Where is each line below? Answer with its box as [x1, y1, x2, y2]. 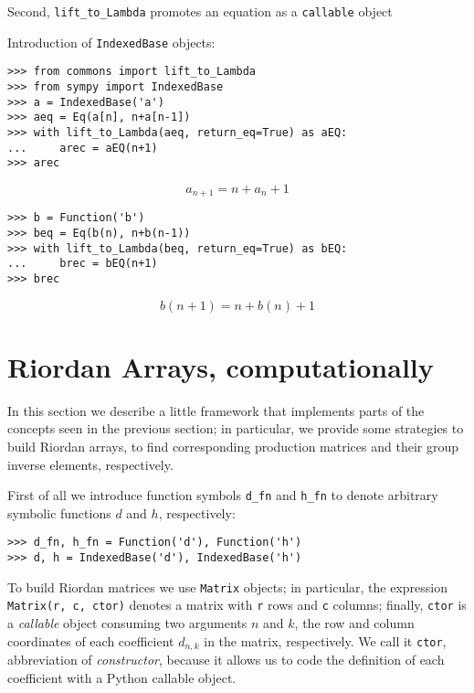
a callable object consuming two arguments [7, 613, 248, 633]
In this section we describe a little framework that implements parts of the [7, 400, 425, 420]
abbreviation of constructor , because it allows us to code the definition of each [7, 650, 445, 669]
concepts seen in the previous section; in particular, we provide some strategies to [7, 419, 464, 438]
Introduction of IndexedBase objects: [7, 32, 216, 51]
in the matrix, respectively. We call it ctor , [204, 631, 447, 650]
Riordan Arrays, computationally [7, 347, 434, 385]
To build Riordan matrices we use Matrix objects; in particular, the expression [7, 577, 448, 596]
